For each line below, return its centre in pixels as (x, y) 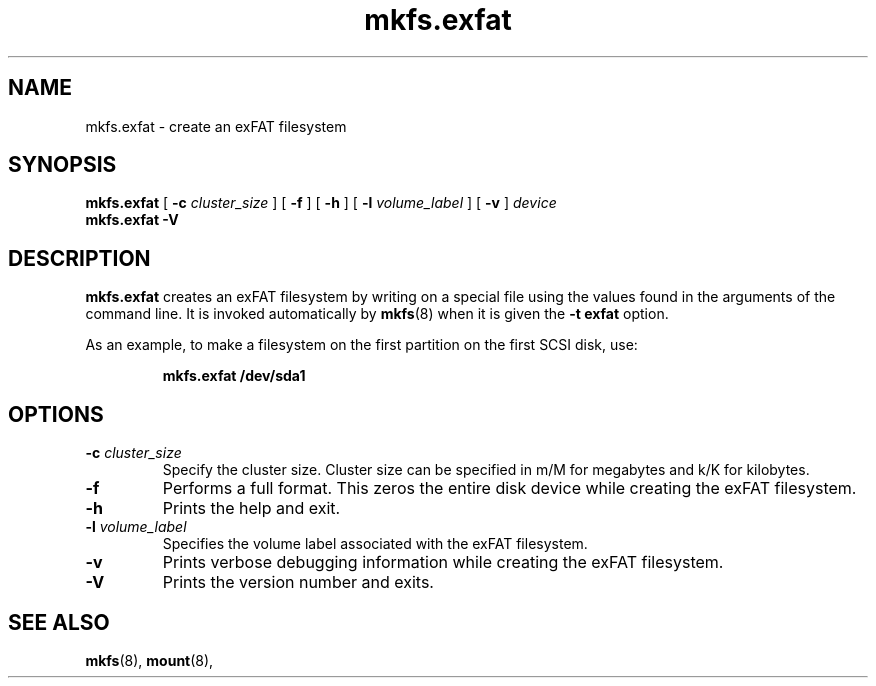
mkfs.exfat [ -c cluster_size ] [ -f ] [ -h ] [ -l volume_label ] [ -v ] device (321, 203)
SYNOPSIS (62, 165)
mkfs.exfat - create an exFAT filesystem (216, 126)
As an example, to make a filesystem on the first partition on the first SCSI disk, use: (361, 345)
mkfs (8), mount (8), (149, 660)
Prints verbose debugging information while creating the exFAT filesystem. (443, 562)
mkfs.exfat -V (132, 220)
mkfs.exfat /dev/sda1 (234, 376)
